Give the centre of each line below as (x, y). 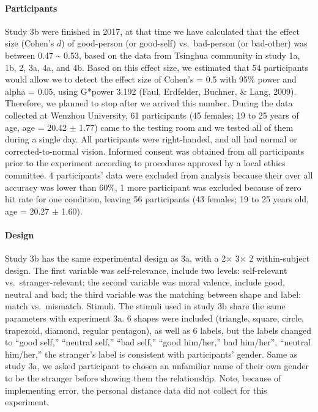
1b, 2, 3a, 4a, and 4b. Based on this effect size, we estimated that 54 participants (157, 67)
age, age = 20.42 (36, 127)
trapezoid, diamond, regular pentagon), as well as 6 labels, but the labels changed (158, 330)
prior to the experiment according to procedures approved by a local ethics (145, 163)
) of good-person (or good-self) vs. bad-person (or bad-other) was (184, 43)
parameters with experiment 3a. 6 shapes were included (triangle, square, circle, (155, 318)
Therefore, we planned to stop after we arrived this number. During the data (149, 103)
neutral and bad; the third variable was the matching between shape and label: (153, 294)
